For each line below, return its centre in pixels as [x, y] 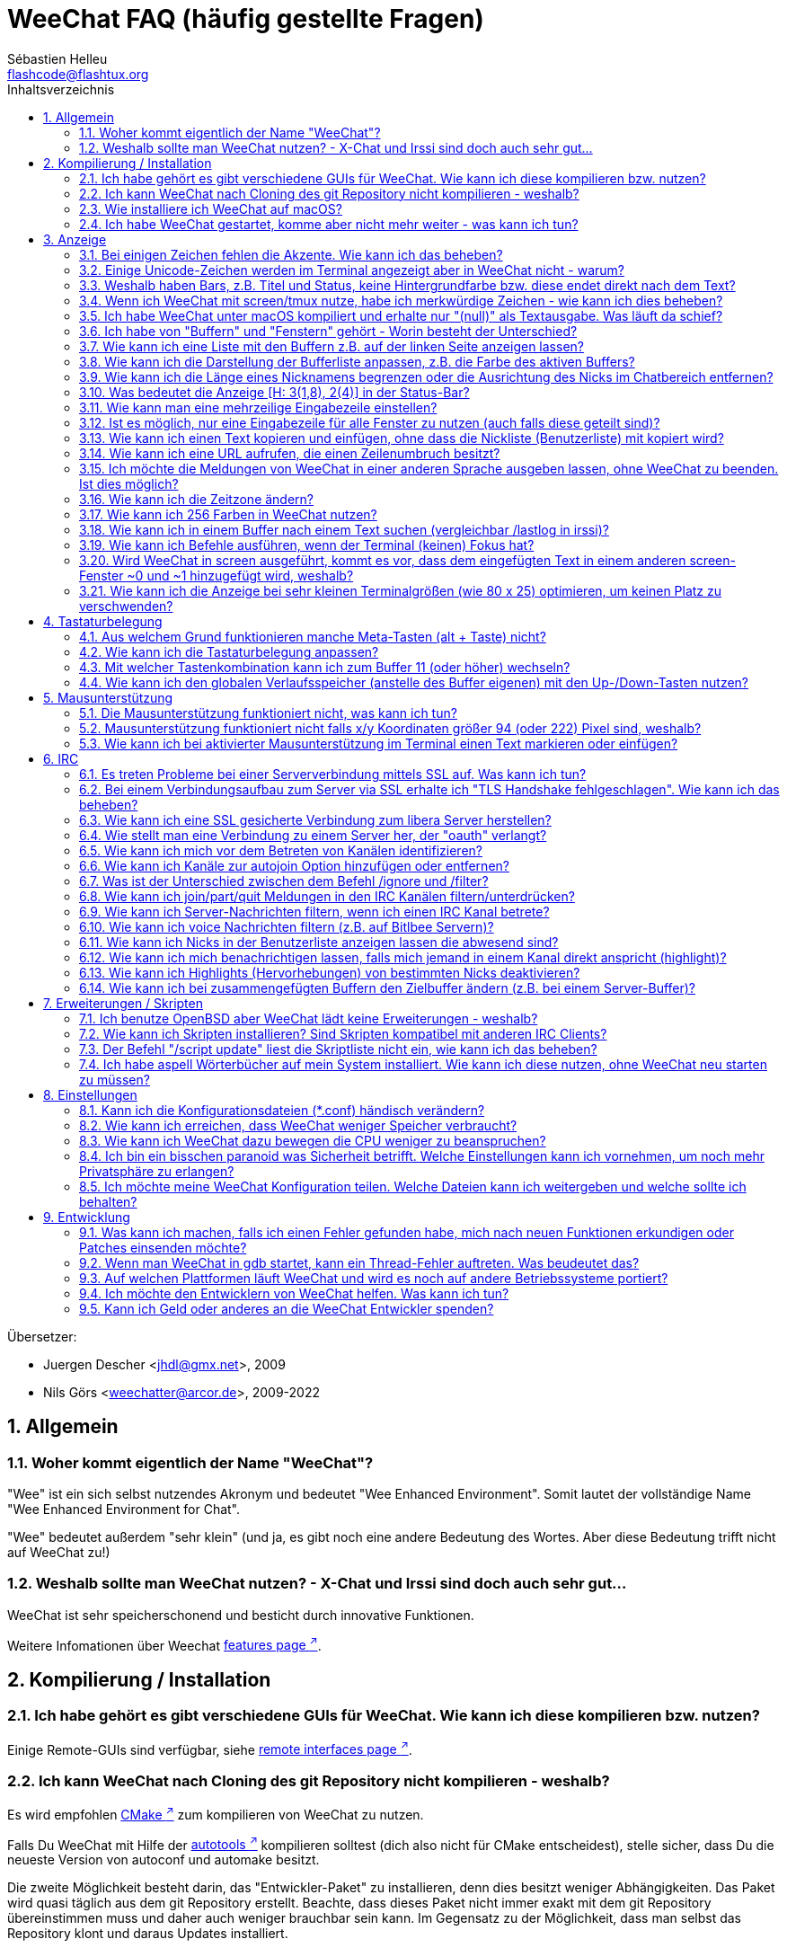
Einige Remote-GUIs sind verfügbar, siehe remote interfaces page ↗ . [210, 1748]
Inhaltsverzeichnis [61, 89]
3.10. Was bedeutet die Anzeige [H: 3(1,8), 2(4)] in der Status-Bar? [274, 392]
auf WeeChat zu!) [59, 1552]
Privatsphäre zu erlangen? [157, 1171]
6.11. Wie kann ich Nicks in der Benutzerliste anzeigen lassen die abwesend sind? [319, 942]
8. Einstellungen [90, 1094]
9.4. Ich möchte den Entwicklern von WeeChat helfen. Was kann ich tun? [294, 1293]
